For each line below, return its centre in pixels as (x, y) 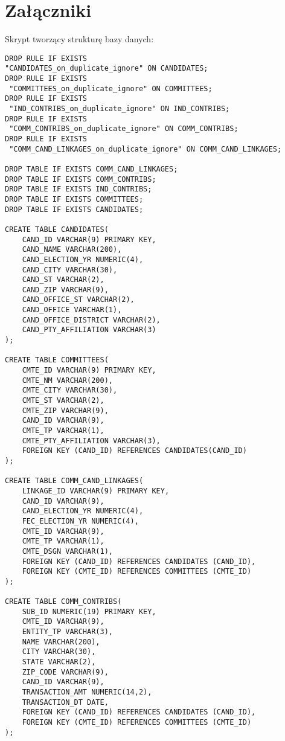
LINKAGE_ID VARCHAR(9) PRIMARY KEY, (96, 491)
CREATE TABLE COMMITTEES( (57, 360)
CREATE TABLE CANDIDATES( (57, 229)
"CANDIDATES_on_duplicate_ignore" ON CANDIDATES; (107, 69)
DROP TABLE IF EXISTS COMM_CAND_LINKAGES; (91, 169)
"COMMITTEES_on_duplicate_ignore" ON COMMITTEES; (111, 88)
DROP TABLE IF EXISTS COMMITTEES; (74, 199)
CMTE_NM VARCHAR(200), (67, 380)
